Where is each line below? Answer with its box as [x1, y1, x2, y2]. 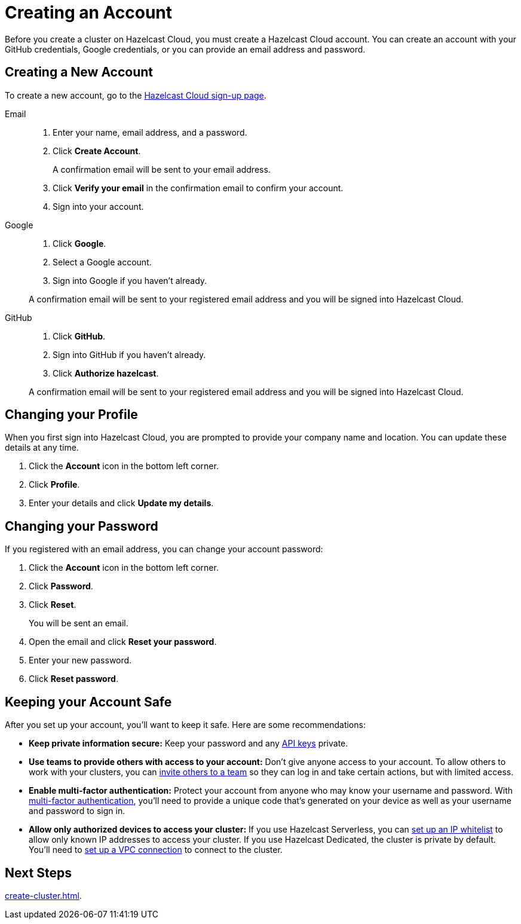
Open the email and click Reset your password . [29, 637, 217, 647]
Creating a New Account [5, 65, 154, 80]
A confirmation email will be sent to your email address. [53, 164, 271, 175]
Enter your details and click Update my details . [29, 498, 214, 509]
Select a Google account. [53, 256, 152, 267]
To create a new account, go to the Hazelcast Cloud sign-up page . [5, 90, 266, 100]
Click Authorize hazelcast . [53, 368, 159, 378]
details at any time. [5, 442, 79, 453]
